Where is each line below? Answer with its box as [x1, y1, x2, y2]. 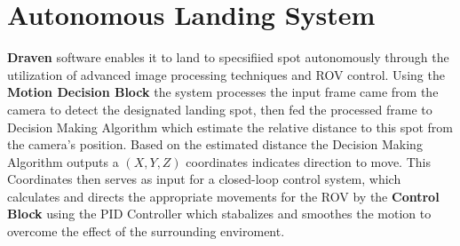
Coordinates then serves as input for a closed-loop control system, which [7, 170, 401, 188]
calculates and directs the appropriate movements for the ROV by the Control [7, 186, 440, 205]
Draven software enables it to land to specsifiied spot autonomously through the [7, 48, 449, 67]
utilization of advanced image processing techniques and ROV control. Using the [7, 65, 445, 83]
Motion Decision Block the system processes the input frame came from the [7, 83, 439, 101]
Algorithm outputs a [7, 152, 119, 171]
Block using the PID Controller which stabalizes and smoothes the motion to [7, 204, 432, 223]
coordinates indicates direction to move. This [186, 152, 431, 171]
